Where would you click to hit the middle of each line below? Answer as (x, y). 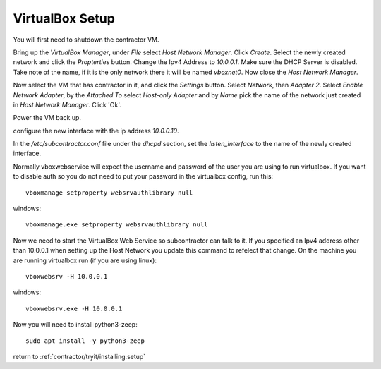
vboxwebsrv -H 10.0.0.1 (67, 276)
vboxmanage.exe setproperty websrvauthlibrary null (117, 225)
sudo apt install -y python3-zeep (85, 341)
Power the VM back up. (47, 118)
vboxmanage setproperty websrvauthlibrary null (109, 193)
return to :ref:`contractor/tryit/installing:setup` (79, 356)
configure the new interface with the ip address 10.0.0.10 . (96, 131)
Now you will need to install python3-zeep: (75, 325)
